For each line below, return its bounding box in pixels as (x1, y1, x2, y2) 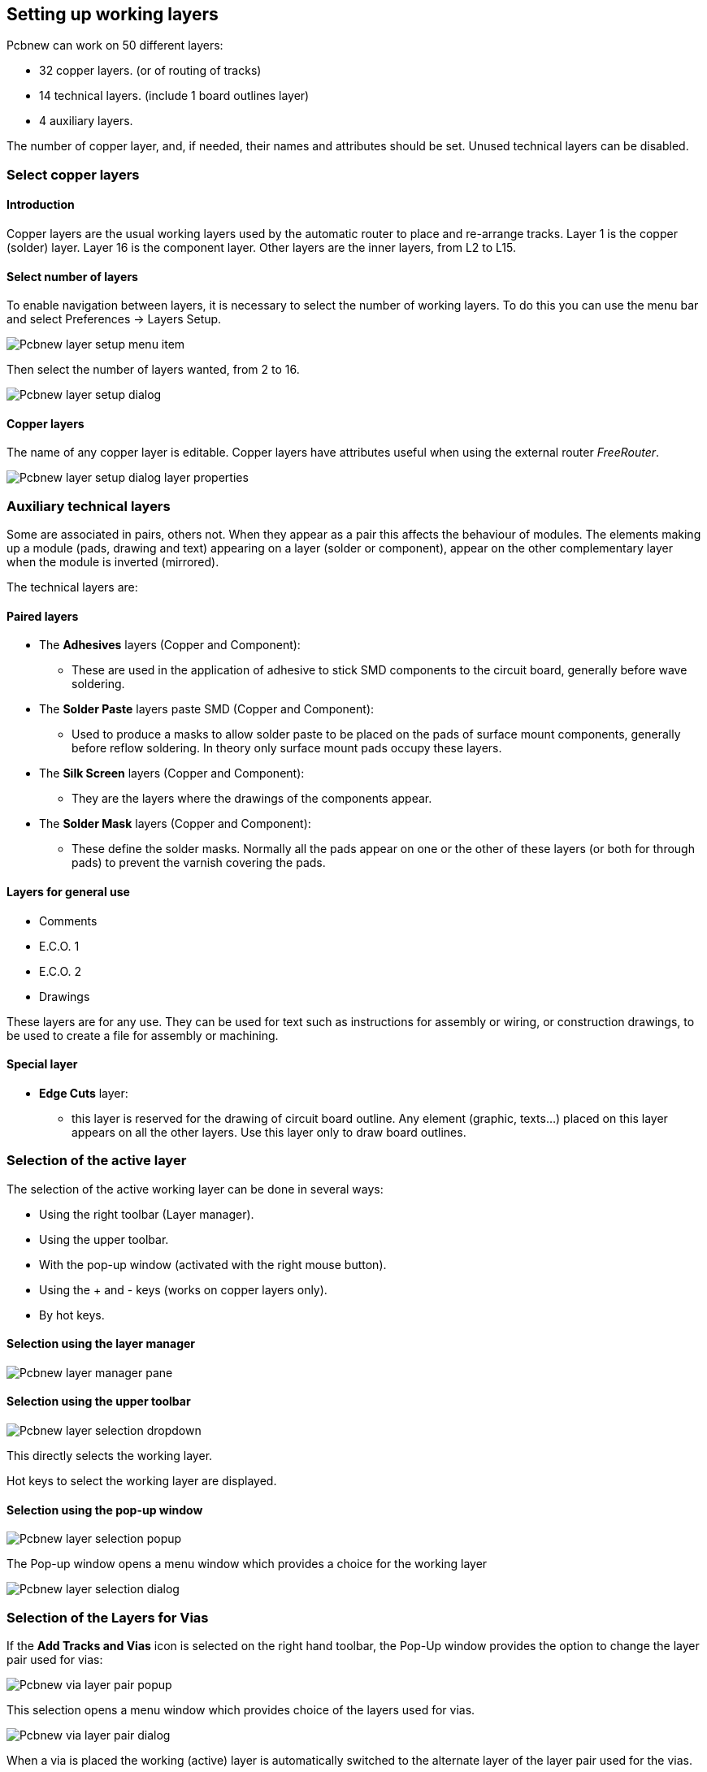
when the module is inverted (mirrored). (7, 555, 219, 570)
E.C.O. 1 (39, 938, 80, 953)
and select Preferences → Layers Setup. (7, 312, 222, 327)
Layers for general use (7, 885, 130, 899)
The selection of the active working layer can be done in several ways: (7, 1181, 384, 1196)
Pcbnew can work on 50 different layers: (7, 38, 223, 53)
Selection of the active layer (7, 1152, 187, 1169)
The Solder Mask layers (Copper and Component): (39, 817, 311, 831)
